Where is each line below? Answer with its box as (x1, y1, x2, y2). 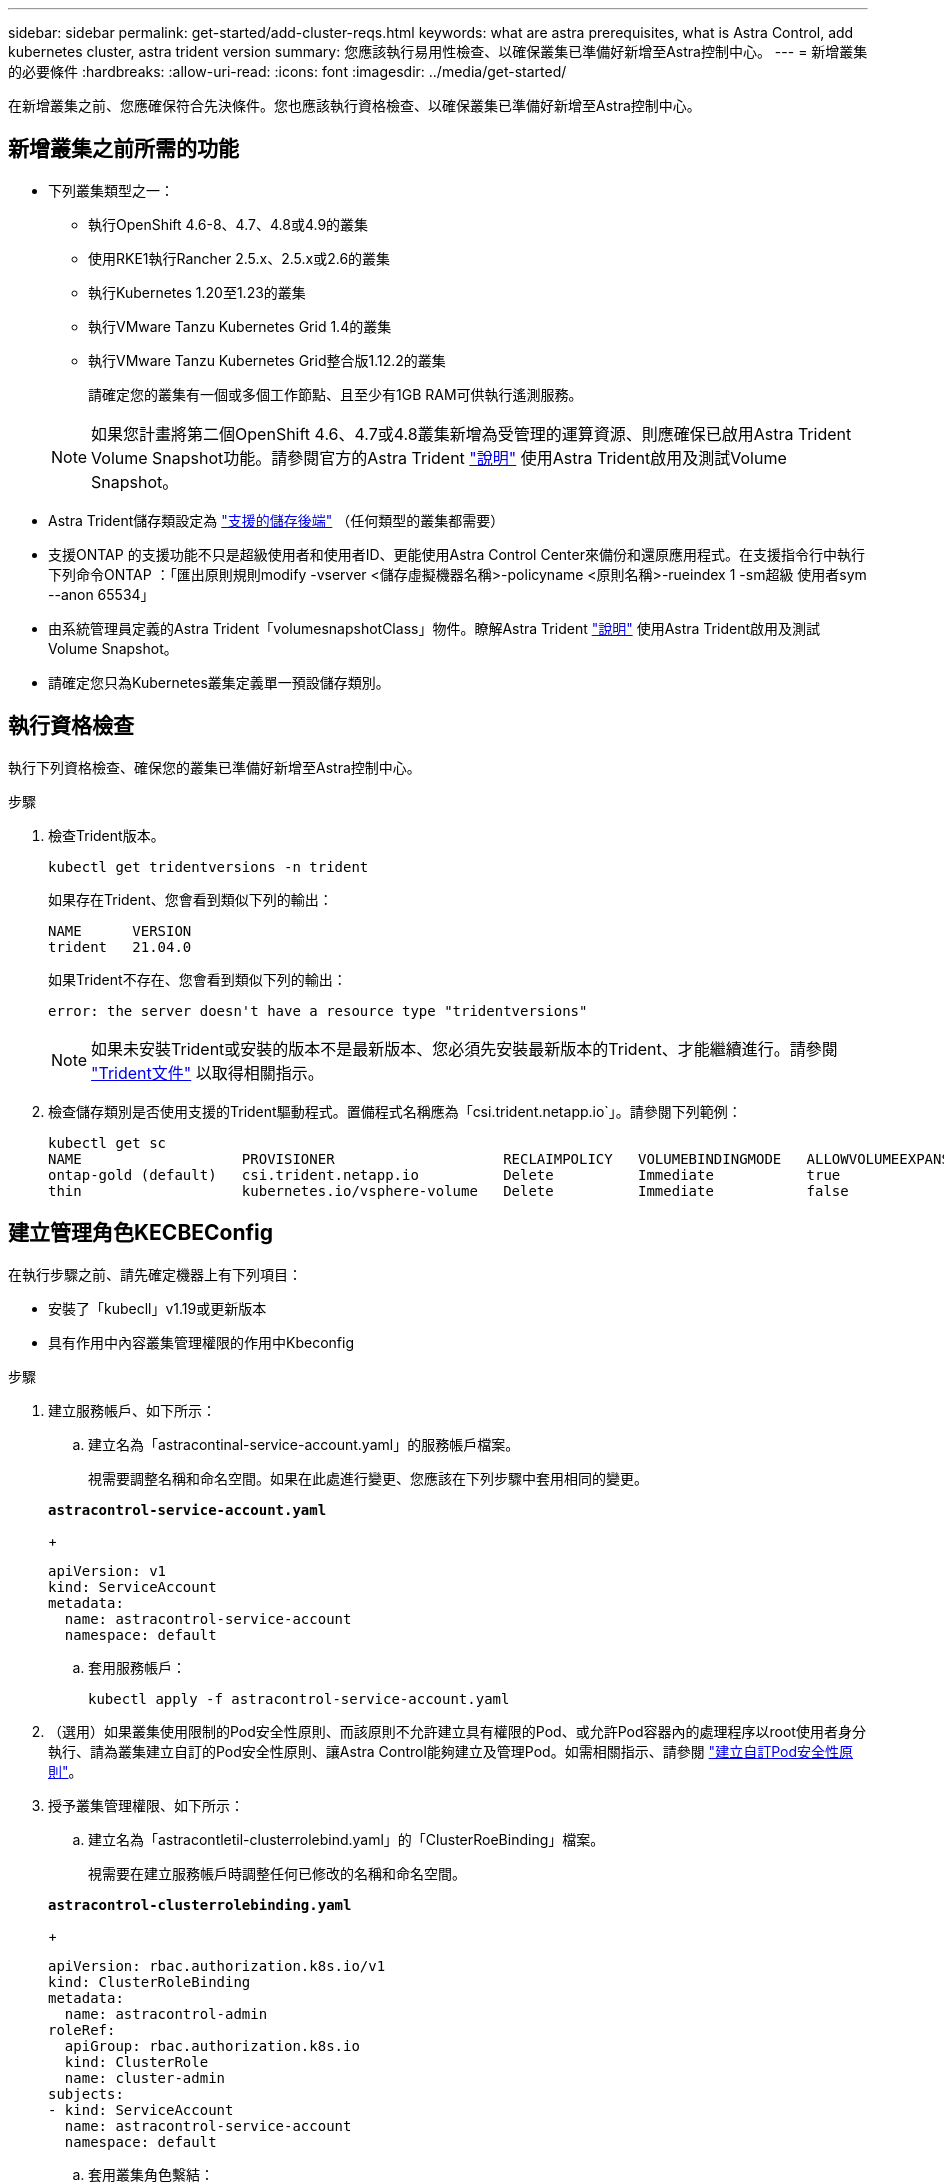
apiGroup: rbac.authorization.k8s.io (64, 2037, 360, 2054)
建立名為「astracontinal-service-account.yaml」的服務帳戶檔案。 (88, 1435, 520, 1453)
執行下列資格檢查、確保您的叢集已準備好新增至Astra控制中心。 (8, 758, 421, 776)
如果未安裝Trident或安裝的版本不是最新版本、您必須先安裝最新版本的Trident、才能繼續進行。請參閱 (91, 1038, 838, 1059)
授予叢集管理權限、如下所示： (48, 1796, 244, 1814)
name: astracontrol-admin (64, 2005, 268, 2022)
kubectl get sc (48, 1134, 167, 1151)
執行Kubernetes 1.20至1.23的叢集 (88, 283, 306, 301)
